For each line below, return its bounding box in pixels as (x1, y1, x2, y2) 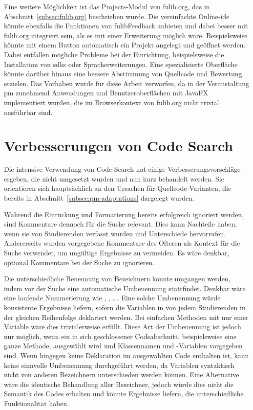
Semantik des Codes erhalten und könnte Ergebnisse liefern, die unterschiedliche (4, 388, 244, 399)
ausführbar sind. (4, 107, 53, 117)
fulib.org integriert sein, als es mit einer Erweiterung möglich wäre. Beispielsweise (4, 30, 248, 40)
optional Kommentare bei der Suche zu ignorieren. (4, 257, 155, 267)
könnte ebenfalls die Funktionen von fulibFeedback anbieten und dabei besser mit (4, 21, 248, 31)
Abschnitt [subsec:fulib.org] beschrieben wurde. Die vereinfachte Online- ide (4, 11, 230, 21)
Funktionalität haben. (4, 398, 69, 408)
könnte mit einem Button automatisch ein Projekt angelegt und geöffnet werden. (4, 40, 246, 50)
